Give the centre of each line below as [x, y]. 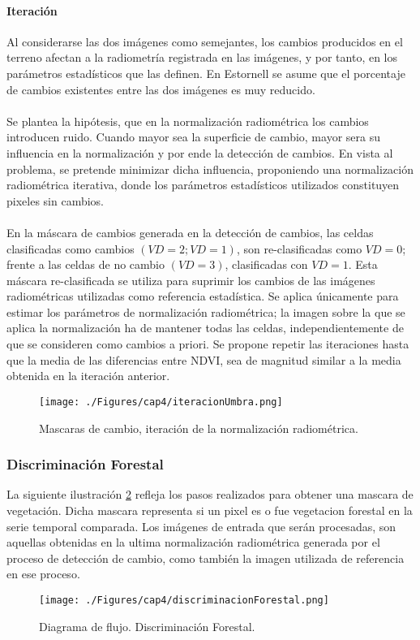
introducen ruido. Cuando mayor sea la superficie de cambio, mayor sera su [193, 137]
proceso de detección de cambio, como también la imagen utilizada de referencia [206, 558]
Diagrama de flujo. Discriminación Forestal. [147, 626]
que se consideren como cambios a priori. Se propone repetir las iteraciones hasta [208, 344]
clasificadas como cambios [71, 248]
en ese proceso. [43, 574]
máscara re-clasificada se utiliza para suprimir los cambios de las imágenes [191, 280]
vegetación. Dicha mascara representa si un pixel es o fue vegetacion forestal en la [210, 510]
